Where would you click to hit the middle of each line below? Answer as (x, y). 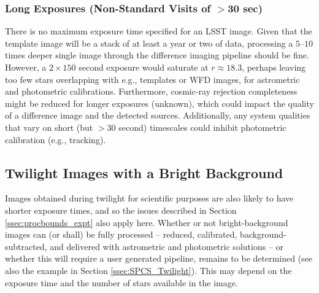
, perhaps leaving (274, 67)
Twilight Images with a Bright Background (144, 172)
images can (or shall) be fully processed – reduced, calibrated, (121, 234)
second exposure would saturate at (144, 67)
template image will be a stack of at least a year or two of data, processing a (149, 43)
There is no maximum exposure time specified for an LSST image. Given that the (159, 31)
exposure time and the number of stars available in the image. (121, 282)
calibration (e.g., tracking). (56, 139)
